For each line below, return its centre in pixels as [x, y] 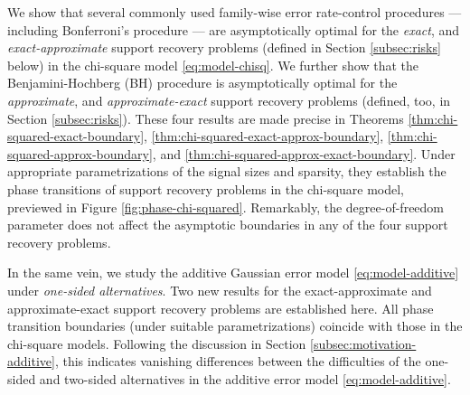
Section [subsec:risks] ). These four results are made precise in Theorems [206, 118]
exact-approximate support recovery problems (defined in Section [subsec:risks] [224, 47]
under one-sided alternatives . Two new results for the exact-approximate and [220, 290]
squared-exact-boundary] [76, 136]
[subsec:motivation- [363, 343]
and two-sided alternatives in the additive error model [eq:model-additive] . [245, 378]
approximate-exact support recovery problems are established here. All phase [221, 308]
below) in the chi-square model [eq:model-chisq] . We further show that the [213, 65]
